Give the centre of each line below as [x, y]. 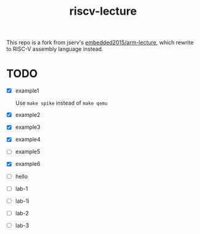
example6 [28, 164]
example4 [28, 140]
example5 [28, 152]
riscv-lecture [103, 11]
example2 [28, 115]
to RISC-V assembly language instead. [55, 49]
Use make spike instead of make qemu [61, 103]
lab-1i [22, 201]
